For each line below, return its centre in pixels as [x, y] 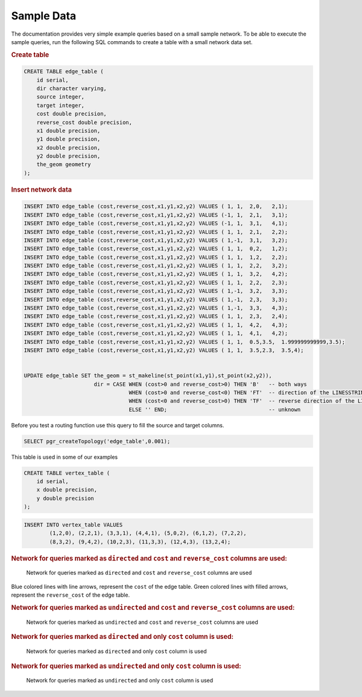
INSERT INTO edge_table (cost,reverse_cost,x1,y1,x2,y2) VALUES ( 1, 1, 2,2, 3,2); [156, 266]
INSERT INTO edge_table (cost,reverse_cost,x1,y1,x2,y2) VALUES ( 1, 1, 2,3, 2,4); [156, 316]
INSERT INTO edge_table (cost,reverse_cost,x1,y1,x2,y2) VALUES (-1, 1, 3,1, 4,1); [156, 223]
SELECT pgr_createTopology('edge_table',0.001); [97, 441]
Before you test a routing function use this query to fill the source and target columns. [118, 425]
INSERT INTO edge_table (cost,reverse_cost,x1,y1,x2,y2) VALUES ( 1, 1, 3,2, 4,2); [156, 274]
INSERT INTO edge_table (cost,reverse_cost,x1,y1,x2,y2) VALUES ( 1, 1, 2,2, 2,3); [156, 282]
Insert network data [42, 189]
